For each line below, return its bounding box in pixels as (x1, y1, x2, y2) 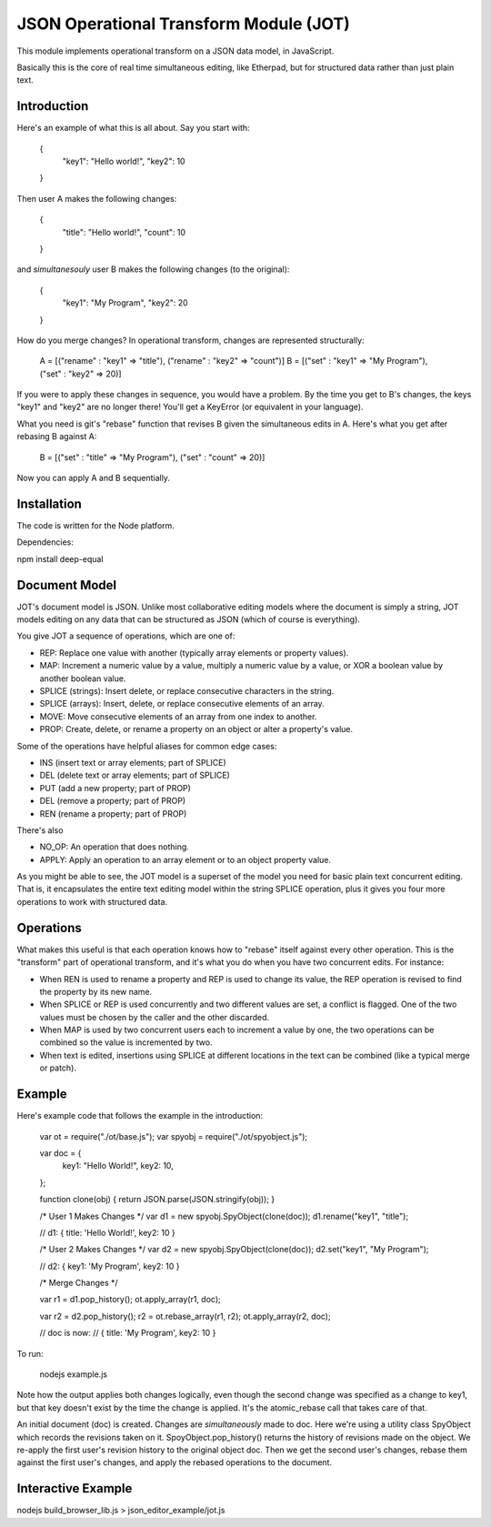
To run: (16, 1348, 45, 1359)
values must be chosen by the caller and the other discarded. (39, 1011, 270, 1022)
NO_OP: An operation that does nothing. (39, 841, 190, 852)
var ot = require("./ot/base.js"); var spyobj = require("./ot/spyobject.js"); (39, 1130, 308, 1141)
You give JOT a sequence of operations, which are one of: (16, 630, 235, 641)
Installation (16, 496, 82, 511)
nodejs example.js (39, 1369, 108, 1380)
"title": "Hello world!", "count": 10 (62, 226, 186, 237)
